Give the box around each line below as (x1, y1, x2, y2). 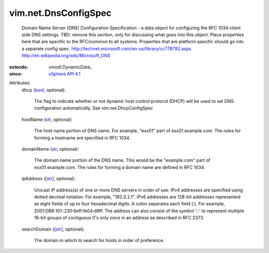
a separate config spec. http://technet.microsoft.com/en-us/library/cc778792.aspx (21, 45, 191, 52)
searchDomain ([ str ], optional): (21, 226, 85, 232)
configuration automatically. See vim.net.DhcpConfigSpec (34, 105, 153, 111)
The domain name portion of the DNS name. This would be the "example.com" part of (34, 157, 211, 164)
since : (9, 71, 22, 77)
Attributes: (9, 80, 31, 86)
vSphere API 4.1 (48, 71, 81, 77)
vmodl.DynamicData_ (48, 64, 92, 70)
